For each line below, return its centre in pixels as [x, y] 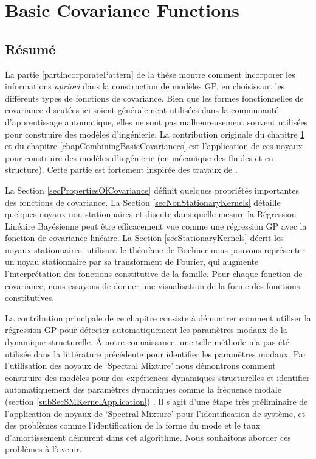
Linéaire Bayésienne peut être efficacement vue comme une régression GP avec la [156, 226]
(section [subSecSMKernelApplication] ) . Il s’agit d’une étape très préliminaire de [156, 401]
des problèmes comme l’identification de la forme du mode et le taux [133, 425]
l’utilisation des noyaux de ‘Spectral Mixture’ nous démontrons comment [140, 366]
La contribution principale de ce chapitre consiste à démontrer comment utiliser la [158, 317]
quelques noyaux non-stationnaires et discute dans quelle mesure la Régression [151, 214]
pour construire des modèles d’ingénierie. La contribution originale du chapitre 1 [155, 134]
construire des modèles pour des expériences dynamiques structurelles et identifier [157, 377]
